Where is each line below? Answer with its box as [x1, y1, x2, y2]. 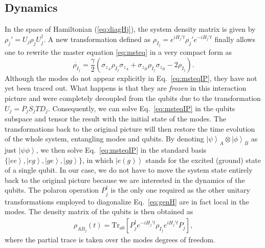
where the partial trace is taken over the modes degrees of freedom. [5, 234, 215, 245]
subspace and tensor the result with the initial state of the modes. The [5, 113, 226, 124]
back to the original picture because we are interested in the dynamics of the [5, 174, 245, 185]
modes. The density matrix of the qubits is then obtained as [5, 206, 193, 217]
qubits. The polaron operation [5, 184, 99, 195]
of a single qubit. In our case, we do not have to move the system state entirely [5, 164, 253, 175]
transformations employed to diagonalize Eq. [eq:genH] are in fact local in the [5, 196, 249, 206]
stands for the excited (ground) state [145, 154, 261, 165]
